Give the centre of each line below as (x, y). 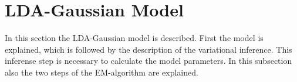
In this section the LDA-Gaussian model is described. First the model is (134, 38)
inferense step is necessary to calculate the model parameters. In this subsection (148, 61)
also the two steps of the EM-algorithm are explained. (102, 72)
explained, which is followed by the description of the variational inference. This (148, 49)
